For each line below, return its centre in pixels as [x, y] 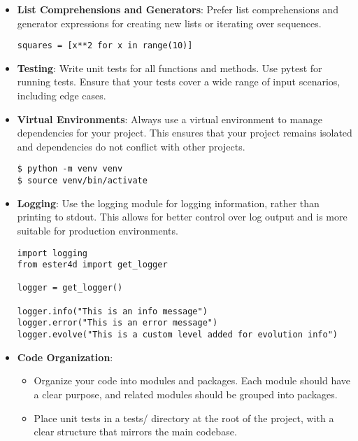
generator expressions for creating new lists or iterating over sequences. [169, 23]
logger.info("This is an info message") [112, 311]
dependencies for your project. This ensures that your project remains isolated [185, 133]
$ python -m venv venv [70, 169]
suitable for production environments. [98, 230]
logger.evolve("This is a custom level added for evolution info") [177, 335]
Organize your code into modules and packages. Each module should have [192, 380]
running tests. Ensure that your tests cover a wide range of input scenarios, [179, 82]
